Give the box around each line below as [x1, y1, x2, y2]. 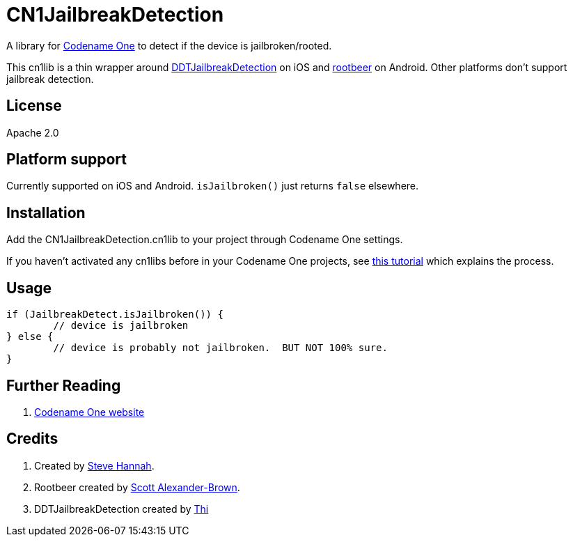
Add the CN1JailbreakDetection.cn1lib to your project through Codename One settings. [6, 233, 403, 246]
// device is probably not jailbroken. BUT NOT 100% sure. [53, 342, 388, 354]
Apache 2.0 [6, 126, 59, 139]
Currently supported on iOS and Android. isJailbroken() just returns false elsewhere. [6, 180, 419, 192]
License [6, 97, 62, 115]
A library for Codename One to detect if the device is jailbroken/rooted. [6, 39, 332, 52]
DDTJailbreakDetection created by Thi [34, 502, 209, 515]
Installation [6, 203, 86, 222]
